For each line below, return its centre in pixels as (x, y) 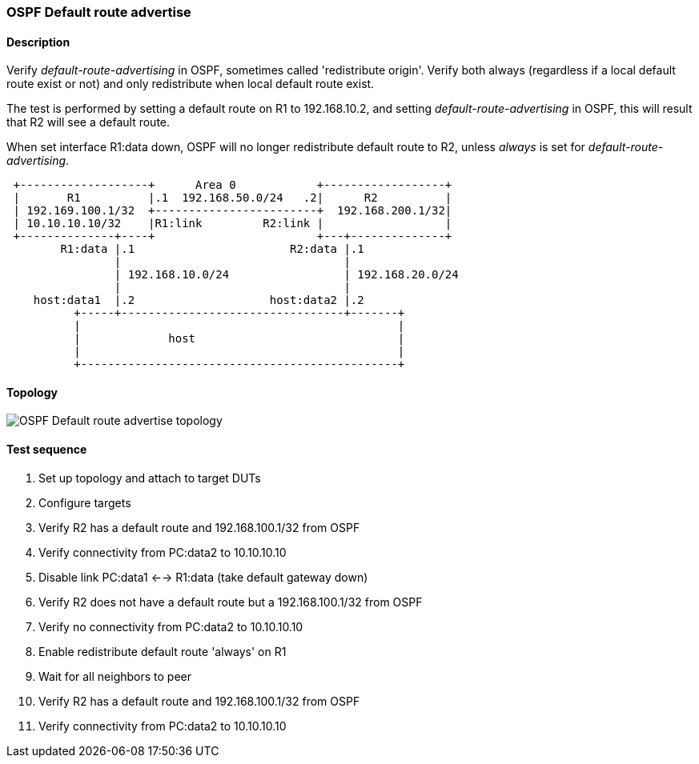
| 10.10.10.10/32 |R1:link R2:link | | (233, 224)
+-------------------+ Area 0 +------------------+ (233, 185)
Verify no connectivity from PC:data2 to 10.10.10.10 (171, 626)
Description (38, 42)
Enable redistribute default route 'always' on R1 (163, 651)
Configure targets (85, 502)
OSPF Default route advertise (99, 12)
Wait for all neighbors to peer (115, 676)
